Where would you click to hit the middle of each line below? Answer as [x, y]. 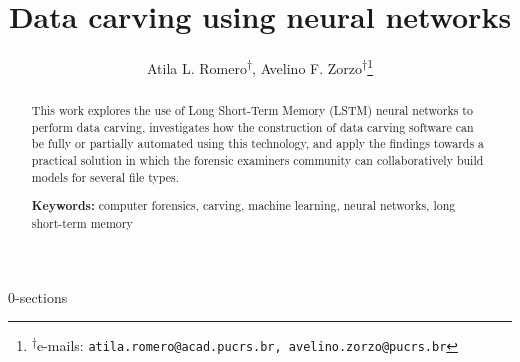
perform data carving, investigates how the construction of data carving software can [252, 126]
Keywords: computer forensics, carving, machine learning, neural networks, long [243, 206]
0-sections [38, 296]
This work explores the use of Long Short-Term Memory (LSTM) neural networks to [252, 110]
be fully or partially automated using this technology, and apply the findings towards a [258, 143]
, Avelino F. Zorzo [307, 67]
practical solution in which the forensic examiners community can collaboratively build [257, 160]
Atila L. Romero [196, 67]
